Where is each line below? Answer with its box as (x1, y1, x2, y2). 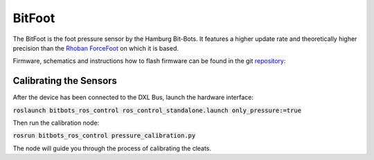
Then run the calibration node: (12, 118, 100, 127)
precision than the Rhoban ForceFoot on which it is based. (12, 44, 179, 52)
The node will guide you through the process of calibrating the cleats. (12, 144, 211, 152)
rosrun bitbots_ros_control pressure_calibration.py (12, 132, 196, 140)
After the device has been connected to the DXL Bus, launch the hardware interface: (12, 94, 254, 102)
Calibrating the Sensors (12, 75, 118, 87)
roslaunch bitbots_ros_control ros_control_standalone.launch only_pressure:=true (12, 106, 301, 114)
